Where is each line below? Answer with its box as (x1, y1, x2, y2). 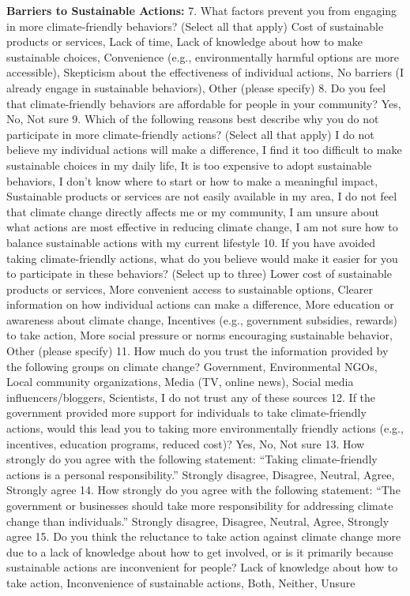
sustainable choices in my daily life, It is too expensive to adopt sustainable (6, 156, 372, 173)
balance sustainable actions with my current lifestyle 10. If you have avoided (6, 234, 376, 250)
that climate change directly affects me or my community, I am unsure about (6, 203, 379, 219)
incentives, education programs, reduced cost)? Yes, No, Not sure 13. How (6, 435, 365, 452)
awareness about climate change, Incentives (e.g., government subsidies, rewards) (6, 311, 397, 328)
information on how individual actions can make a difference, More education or (6, 296, 394, 313)
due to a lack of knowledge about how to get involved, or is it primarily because (6, 543, 393, 560)
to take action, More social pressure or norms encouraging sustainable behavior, (6, 327, 393, 343)
